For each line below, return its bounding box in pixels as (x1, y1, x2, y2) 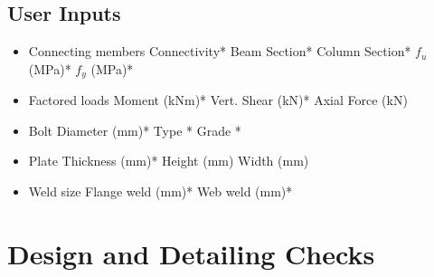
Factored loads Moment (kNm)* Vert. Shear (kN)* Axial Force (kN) (28, 91, 408, 110)
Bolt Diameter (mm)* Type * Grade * (28, 120, 241, 139)
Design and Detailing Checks (7, 234, 375, 272)
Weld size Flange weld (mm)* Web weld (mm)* (28, 182, 293, 201)
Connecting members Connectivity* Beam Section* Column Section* (28, 42, 411, 61)
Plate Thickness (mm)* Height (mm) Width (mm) (28, 151, 309, 170)
